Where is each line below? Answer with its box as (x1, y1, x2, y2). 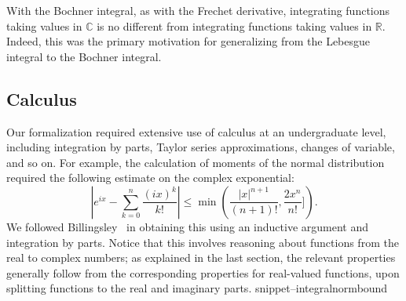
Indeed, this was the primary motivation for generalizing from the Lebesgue (6, 33, 371, 49)
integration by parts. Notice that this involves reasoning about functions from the (6, 234, 399, 250)
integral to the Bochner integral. (6, 48, 162, 64)
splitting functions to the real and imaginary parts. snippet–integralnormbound (6, 280, 388, 296)
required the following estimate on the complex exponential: (6, 169, 294, 186)
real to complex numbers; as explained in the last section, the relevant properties (6, 249, 396, 266)
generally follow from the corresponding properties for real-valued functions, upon (6, 264, 400, 281)
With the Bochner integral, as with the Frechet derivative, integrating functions (6, 2, 390, 18)
